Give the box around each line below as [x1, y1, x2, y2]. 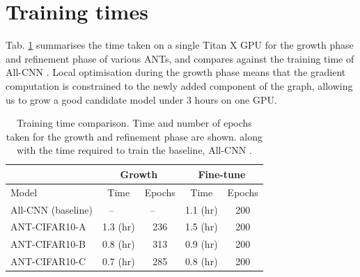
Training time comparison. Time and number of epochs [16, 116, 252, 130]
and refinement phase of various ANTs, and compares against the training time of [6, 51, 354, 65]
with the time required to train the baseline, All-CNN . [17, 143, 252, 157]
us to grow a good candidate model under [6, 92, 184, 106]
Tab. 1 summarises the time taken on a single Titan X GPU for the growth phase [6, 38, 354, 52]
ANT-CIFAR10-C [10, 254, 86, 269]
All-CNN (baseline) [10, 202, 93, 216]
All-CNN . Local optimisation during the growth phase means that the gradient [6, 65, 346, 79]
